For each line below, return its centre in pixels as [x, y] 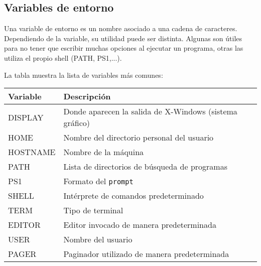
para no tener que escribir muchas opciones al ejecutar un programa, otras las [124, 48]
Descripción [87, 96]
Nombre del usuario [98, 239]
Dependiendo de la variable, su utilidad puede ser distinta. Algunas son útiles [123, 38]
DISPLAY [26, 117]
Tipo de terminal [93, 210]
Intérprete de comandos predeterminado [134, 196]
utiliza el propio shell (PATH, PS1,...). [63, 57]
